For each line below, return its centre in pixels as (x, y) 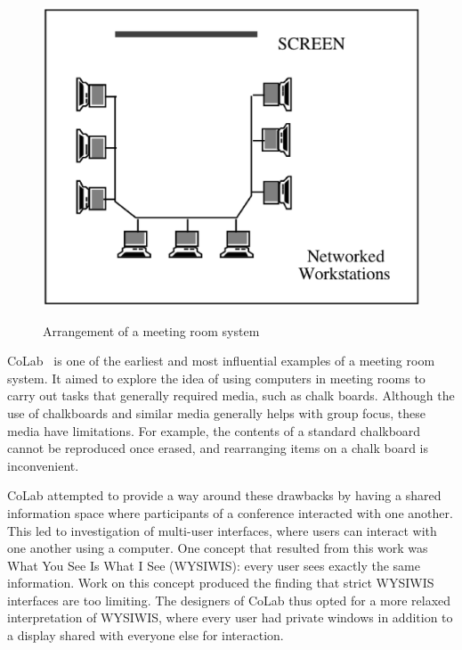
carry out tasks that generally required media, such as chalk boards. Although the (231, 395)
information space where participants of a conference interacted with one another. (230, 512)
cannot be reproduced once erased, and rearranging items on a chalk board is (218, 448)
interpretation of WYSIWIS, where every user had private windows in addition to (230, 617)
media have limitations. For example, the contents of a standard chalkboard (214, 430)
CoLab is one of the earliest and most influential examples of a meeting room (221, 361)
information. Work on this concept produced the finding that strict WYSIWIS (221, 583)
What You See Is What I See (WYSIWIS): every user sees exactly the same (214, 565)
